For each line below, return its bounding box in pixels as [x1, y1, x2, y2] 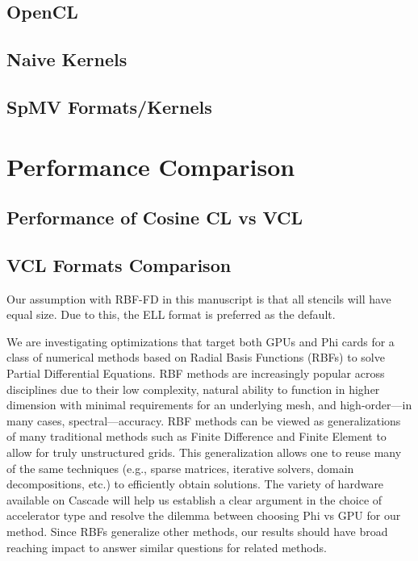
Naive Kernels [6, 47, 127, 72]
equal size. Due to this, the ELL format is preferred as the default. [6, 306, 336, 323]
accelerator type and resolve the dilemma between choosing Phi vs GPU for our [6, 507, 401, 524]
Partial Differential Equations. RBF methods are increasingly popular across [6, 365, 385, 382]
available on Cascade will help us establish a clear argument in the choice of [6, 491, 382, 508]
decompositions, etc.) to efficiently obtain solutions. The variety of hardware [6, 475, 384, 492]
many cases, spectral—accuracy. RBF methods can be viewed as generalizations [6, 412, 401, 429]
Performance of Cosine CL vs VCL [6, 205, 303, 230]
